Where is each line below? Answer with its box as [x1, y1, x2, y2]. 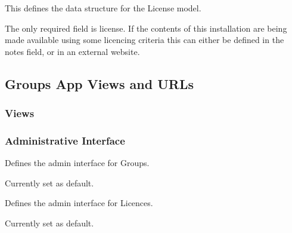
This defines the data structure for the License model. [5, 2, 201, 14]
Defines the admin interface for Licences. [5, 197, 153, 209]
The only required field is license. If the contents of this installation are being [5, 22, 287, 34]
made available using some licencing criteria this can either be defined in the [5, 33, 284, 46]
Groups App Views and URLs [5, 74, 194, 93]
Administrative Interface [5, 133, 125, 148]
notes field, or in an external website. [5, 45, 140, 57]
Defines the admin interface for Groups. [5, 157, 150, 169]
